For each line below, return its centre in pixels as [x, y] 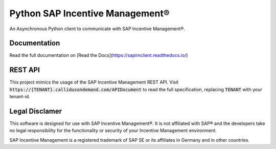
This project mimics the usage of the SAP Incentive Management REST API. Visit [94, 82]
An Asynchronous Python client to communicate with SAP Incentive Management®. [97, 29]
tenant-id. [20, 97]
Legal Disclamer [36, 111]
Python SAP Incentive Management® [89, 13]
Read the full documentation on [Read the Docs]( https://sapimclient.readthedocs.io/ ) [99, 55]
